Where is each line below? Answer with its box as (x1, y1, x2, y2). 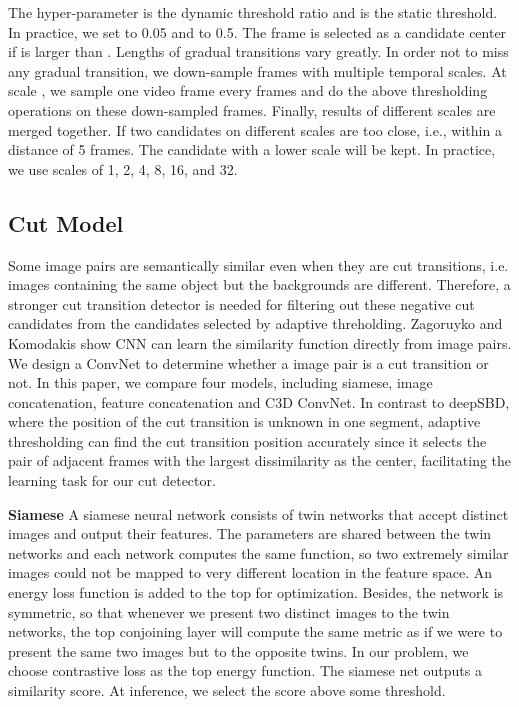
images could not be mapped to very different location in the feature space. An (8, 562, 493, 583)
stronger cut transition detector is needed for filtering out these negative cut (8, 293, 475, 314)
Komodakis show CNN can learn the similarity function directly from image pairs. (8, 332, 512, 353)
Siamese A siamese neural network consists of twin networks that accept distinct (8, 503, 509, 524)
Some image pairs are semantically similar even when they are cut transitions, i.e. (8, 254, 509, 275)
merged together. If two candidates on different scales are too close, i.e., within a (8, 119, 502, 140)
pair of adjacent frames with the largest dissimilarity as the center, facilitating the (8, 450, 512, 471)
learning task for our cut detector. (8, 470, 216, 491)
